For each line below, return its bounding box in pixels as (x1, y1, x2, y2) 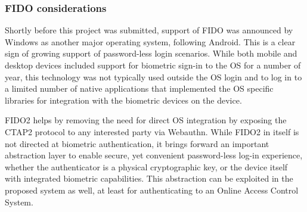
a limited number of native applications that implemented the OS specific (5, 82, 274, 95)
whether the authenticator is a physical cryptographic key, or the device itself (5, 160, 288, 173)
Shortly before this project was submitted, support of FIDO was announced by (5, 24, 293, 36)
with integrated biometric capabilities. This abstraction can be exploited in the (5, 172, 293, 185)
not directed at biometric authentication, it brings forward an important (5, 137, 269, 149)
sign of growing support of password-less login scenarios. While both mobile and (5, 47, 297, 60)
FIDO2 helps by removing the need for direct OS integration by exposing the (5, 114, 287, 126)
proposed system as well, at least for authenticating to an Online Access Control (5, 183, 299, 196)
